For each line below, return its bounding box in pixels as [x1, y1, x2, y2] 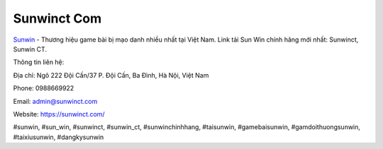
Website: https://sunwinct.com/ [13, 109, 106, 118]
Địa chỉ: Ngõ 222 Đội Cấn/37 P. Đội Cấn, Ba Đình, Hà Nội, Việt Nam [13, 71, 209, 79]
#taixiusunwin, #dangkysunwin [13, 133, 104, 141]
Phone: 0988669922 [13, 84, 74, 93]
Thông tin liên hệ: [13, 58, 65, 66]
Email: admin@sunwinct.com [13, 97, 98, 105]
